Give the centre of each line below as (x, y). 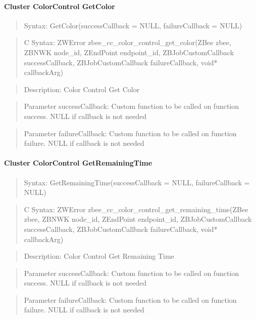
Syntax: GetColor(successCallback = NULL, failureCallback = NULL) (133, 25)
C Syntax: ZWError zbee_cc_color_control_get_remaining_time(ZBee (136, 209)
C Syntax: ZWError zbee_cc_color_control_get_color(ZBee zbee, (127, 42)
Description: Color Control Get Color (82, 89)
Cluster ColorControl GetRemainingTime (78, 163)
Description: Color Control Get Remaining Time (99, 256)
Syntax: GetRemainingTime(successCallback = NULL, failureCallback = (137, 182)
